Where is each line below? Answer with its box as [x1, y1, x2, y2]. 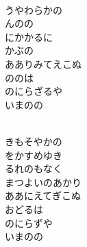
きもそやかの [5, 134, 62, 148]
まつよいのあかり [5, 174, 82, 189]
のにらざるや [5, 84, 62, 98]
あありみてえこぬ [5, 56, 82, 71]
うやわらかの [5, 2, 62, 17]
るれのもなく [5, 161, 62, 176]
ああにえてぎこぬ [5, 188, 81, 203]
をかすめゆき [5, 147, 62, 162]
